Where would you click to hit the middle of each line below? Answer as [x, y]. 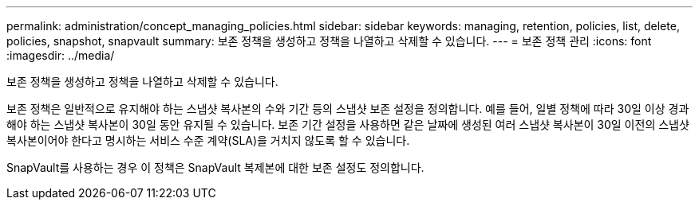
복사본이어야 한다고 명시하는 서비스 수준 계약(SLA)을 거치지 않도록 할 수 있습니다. [208, 140]
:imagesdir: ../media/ [61, 55]
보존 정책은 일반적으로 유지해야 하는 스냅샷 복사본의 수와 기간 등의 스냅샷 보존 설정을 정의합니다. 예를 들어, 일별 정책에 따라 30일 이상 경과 [348, 109]
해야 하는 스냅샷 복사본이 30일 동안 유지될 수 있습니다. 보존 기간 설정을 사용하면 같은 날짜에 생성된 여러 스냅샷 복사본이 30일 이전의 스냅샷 [348, 124]
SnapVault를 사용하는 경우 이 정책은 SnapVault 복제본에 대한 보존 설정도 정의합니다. [215, 167]
